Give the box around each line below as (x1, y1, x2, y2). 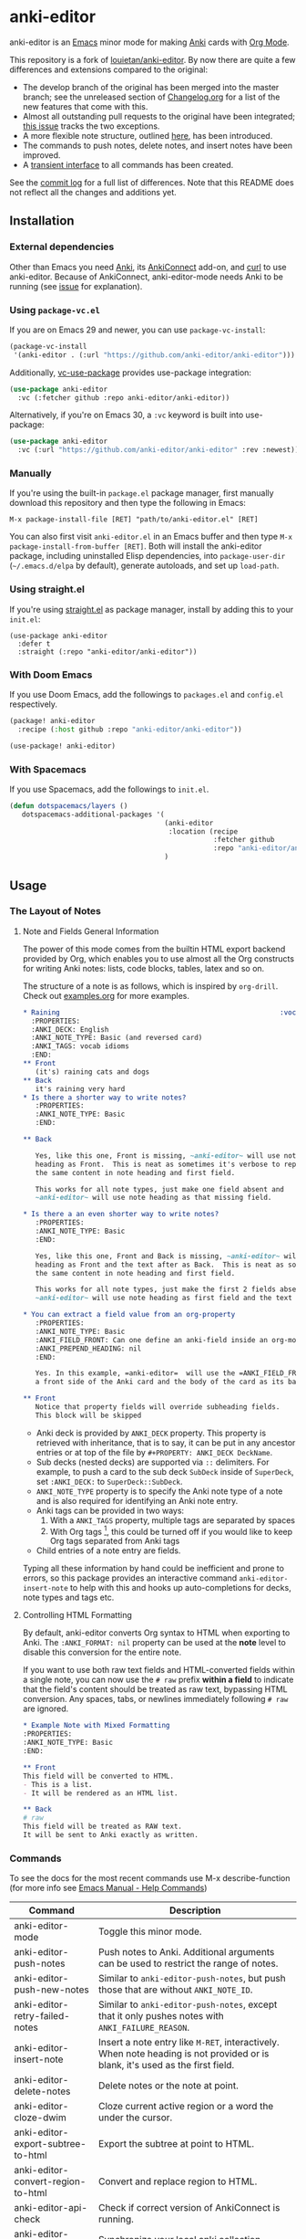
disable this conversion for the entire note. (22, 1646, 182, 1658)
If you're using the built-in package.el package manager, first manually (9, 488, 275, 499)
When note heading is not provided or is (98, 2047, 270, 2060)
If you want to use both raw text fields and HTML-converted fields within (22, 1665, 296, 1676)
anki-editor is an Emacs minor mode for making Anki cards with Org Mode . (9, 37, 290, 47)
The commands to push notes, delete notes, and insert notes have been (22, 140, 293, 151)
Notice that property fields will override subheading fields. (35, 1403, 280, 1412)
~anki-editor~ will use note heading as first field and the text (35, 1294, 293, 1303)
